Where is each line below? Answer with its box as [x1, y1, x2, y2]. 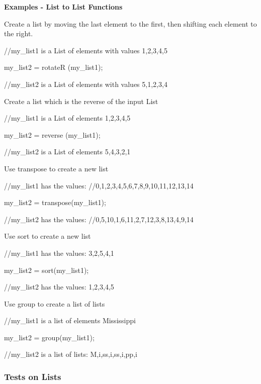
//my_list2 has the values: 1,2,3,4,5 [4, 281, 114, 292]
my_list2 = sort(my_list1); [4, 264, 89, 275]
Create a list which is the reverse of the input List [4, 95, 158, 106]
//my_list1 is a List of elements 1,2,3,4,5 [4, 113, 131, 123]
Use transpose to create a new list [4, 163, 109, 173]
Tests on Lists [4, 370, 61, 382]
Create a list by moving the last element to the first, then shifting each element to [4, 18, 257, 29]
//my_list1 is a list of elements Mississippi [4, 315, 136, 326]
